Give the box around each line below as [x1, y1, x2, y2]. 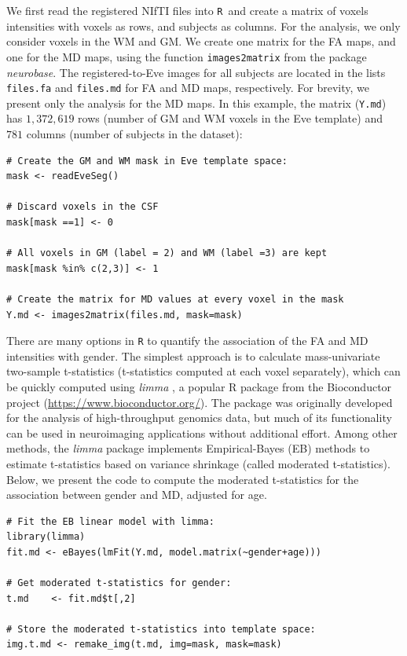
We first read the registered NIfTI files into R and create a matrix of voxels [6, 2, 368, 18]
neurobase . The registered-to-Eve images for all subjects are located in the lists [6, 64, 386, 80]
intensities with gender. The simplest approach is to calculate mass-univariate [6, 347, 380, 364]
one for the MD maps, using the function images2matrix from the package [6, 48, 367, 64]
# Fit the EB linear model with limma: [6, 515, 214, 527]
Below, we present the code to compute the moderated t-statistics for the [6, 471, 359, 487]
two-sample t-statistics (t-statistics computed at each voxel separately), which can [6, 363, 401, 379]
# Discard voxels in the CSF [6, 201, 159, 213]
